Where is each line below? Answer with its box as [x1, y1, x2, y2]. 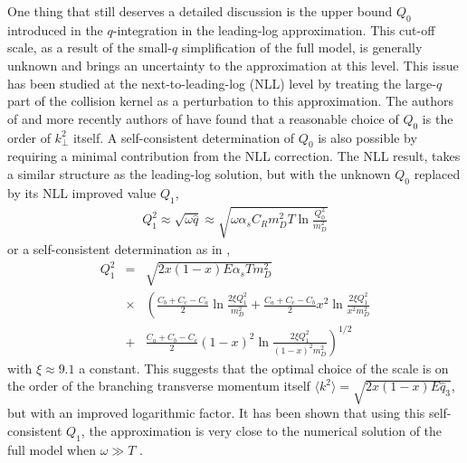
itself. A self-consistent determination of [72, 128, 295, 146]
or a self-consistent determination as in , [7, 240, 231, 259]
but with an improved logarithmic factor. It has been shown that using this [7, 403, 425, 422]
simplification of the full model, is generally [181, 38, 423, 57]
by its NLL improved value [7, 183, 157, 202]
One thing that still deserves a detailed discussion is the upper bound [7, 2, 393, 20]
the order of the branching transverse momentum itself [7, 376, 310, 395]
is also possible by [318, 128, 417, 146]
